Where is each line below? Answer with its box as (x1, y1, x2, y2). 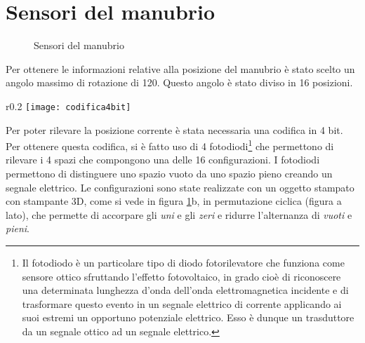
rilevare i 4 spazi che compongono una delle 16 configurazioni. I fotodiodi (6, 152, 320, 167)
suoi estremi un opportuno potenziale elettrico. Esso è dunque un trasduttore (22, 310, 354, 325)
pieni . (6, 221, 29, 236)
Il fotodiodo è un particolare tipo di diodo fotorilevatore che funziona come (22, 255, 345, 269)
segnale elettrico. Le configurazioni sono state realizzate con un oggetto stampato (6, 180, 354, 194)
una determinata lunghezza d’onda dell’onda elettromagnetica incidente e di (22, 283, 349, 297)
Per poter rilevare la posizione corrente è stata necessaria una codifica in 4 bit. (6, 122, 343, 137)
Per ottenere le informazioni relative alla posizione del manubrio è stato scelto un (6, 61, 355, 76)
